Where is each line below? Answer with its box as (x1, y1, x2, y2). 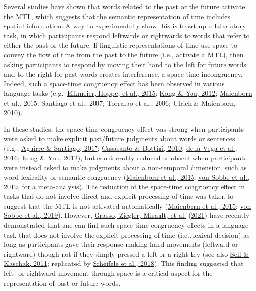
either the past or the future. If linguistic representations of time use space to (4, 40, 237, 50)
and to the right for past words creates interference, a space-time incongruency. (4, 69, 243, 79)
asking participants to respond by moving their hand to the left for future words (4, 59, 246, 69)
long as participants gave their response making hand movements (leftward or (4, 239, 238, 249)
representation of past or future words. (4, 277, 121, 288)
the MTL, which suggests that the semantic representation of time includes (4, 11, 230, 21)
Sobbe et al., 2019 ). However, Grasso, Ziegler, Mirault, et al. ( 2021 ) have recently (4, 210, 250, 220)
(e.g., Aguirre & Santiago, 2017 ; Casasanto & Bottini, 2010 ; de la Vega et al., (4, 143, 237, 153)
